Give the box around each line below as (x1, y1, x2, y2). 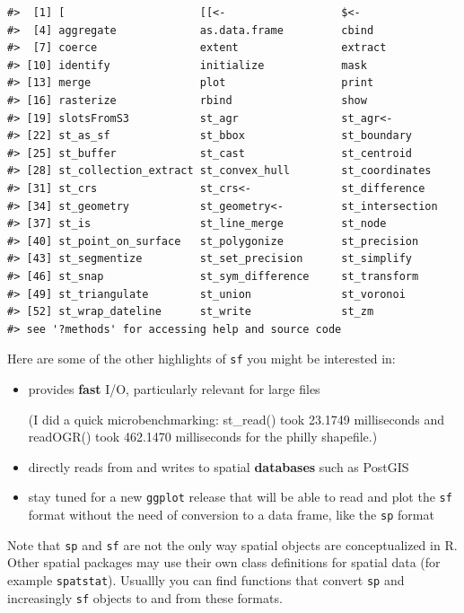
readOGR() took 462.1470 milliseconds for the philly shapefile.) (28, 427, 378, 446)
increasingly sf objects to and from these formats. (7, 588, 283, 607)
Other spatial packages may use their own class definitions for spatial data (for (7, 553, 441, 572)
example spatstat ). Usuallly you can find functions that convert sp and (7, 570, 405, 589)
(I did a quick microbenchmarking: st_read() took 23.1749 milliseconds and (28, 409, 444, 428)
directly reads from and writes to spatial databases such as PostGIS (28, 457, 409, 476)
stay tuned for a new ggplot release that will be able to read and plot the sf (28, 487, 452, 506)
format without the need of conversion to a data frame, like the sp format (28, 504, 434, 523)
